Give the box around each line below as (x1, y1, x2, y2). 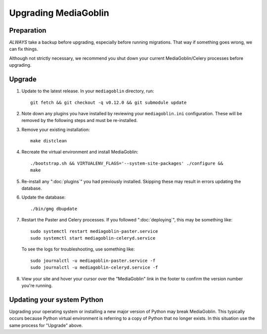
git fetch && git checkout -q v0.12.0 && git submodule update (30, 99, 187, 105)
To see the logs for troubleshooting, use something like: (21, 246, 135, 252)
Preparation (9, 26, 46, 35)
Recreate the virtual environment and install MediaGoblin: (21, 149, 138, 155)
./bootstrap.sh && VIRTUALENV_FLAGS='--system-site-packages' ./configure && (30, 161, 223, 166)
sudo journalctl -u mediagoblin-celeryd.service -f (30, 265, 158, 270)
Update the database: (21, 194, 66, 200)
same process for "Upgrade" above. (9, 322, 83, 328)
